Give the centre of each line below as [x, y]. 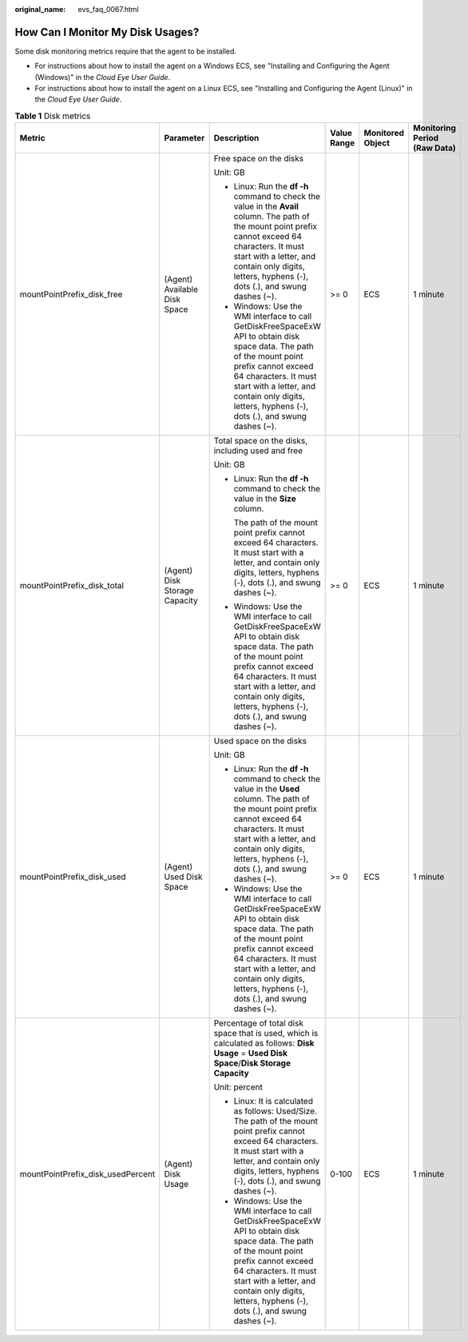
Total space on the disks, [261, 441]
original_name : [40, 9]
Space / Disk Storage [252, 1063]
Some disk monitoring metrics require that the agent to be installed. [126, 51]
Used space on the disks [260, 741]
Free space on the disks [259, 158]
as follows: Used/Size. [275, 1111]
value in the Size [265, 499]
